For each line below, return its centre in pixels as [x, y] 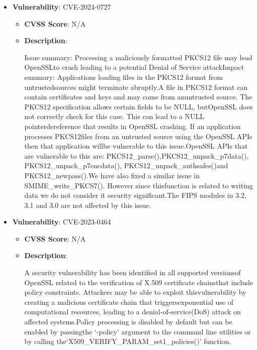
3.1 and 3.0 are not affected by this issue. [88, 205]
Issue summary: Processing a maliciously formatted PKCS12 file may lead [138, 57]
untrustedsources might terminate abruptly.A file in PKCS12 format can [136, 87]
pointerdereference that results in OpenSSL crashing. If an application [133, 126]
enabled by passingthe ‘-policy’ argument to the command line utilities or [138, 331]
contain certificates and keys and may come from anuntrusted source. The [138, 97]
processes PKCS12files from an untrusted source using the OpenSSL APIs [138, 136]
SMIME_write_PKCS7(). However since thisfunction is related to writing [139, 185]
